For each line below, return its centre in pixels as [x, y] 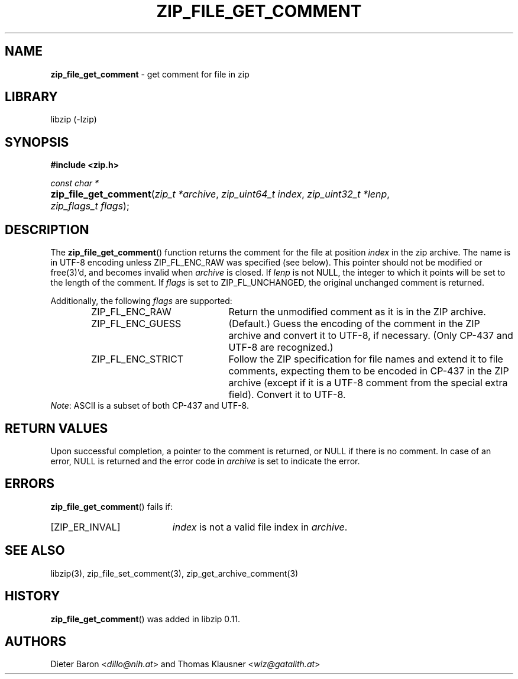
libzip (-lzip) [74, 119]
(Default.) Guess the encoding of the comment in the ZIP [354, 324]
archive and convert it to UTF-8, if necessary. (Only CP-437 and [371, 336]
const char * [75, 183]
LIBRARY [31, 97]
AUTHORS [36, 641]
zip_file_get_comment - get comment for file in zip [150, 74]
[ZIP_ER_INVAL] [85, 527]
